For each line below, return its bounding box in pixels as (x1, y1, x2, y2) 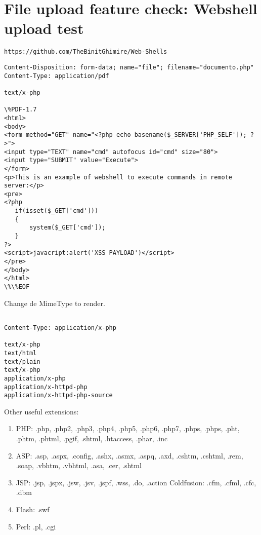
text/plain (4, 358, 40, 365)
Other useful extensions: (4, 406, 79, 416)
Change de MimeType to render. (4, 297, 105, 308)
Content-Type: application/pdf (4, 72, 109, 80)
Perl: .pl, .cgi (16, 521, 56, 531)
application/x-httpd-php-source (4, 392, 113, 399)
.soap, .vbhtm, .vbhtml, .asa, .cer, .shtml (16, 460, 142, 471)
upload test (4, 18, 84, 39)
